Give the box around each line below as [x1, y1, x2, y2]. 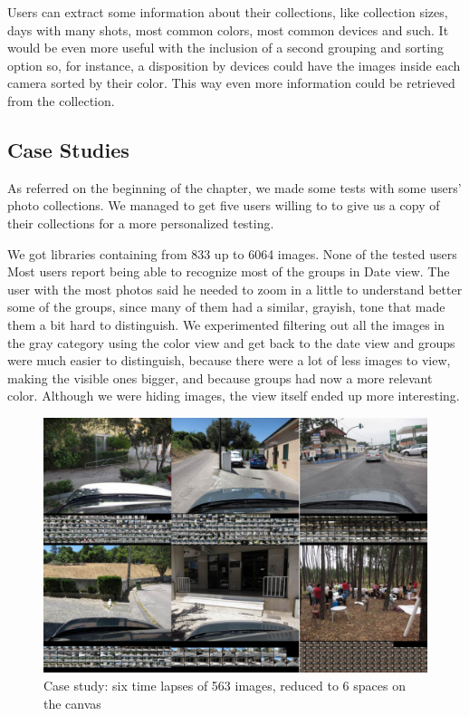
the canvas [43, 693, 101, 712]
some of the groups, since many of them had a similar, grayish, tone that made [7, 297, 445, 316]
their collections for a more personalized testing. [7, 213, 274, 232]
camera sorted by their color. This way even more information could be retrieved [7, 73, 455, 92]
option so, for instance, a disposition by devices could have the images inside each [7, 55, 461, 74]
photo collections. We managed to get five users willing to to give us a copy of [7, 196, 440, 215]
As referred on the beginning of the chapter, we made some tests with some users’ [7, 178, 462, 197]
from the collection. [7, 91, 115, 110]
